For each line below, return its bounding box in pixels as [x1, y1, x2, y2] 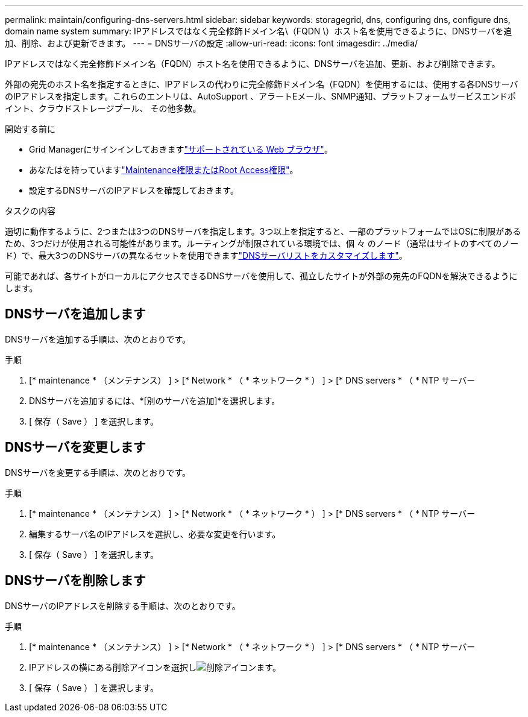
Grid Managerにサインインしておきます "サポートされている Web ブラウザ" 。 [29, 144, 333, 154]
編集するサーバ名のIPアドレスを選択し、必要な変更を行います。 [29, 528, 281, 539]
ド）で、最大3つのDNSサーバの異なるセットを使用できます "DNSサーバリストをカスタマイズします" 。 [5, 250, 407, 261]
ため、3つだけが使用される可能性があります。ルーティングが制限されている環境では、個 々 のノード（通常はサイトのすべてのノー [5, 238, 519, 248]
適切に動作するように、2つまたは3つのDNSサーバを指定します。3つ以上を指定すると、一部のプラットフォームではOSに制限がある [5, 226, 521, 236]
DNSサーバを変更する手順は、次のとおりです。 [5, 467, 191, 478]
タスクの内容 [5, 206, 55, 216]
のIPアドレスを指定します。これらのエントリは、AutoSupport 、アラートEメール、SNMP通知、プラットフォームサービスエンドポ [5, 91, 516, 101]
